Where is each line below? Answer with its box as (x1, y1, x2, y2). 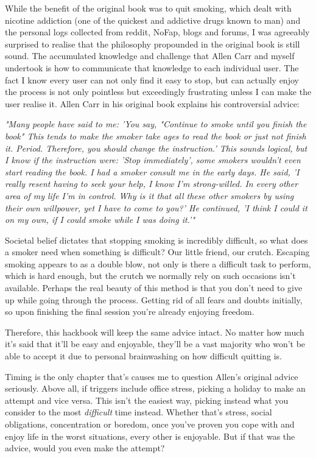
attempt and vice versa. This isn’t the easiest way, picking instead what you (5, 393, 289, 406)
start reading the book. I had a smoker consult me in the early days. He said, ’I (5, 165, 300, 178)
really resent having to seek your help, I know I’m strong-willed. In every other (5, 177, 298, 190)
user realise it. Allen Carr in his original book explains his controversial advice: (5, 97, 300, 110)
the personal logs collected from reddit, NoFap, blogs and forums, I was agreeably (5, 26, 310, 38)
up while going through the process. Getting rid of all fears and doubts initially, (5, 293, 303, 306)
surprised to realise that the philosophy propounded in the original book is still (5, 37, 300, 50)
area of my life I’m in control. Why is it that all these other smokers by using (5, 189, 294, 202)
